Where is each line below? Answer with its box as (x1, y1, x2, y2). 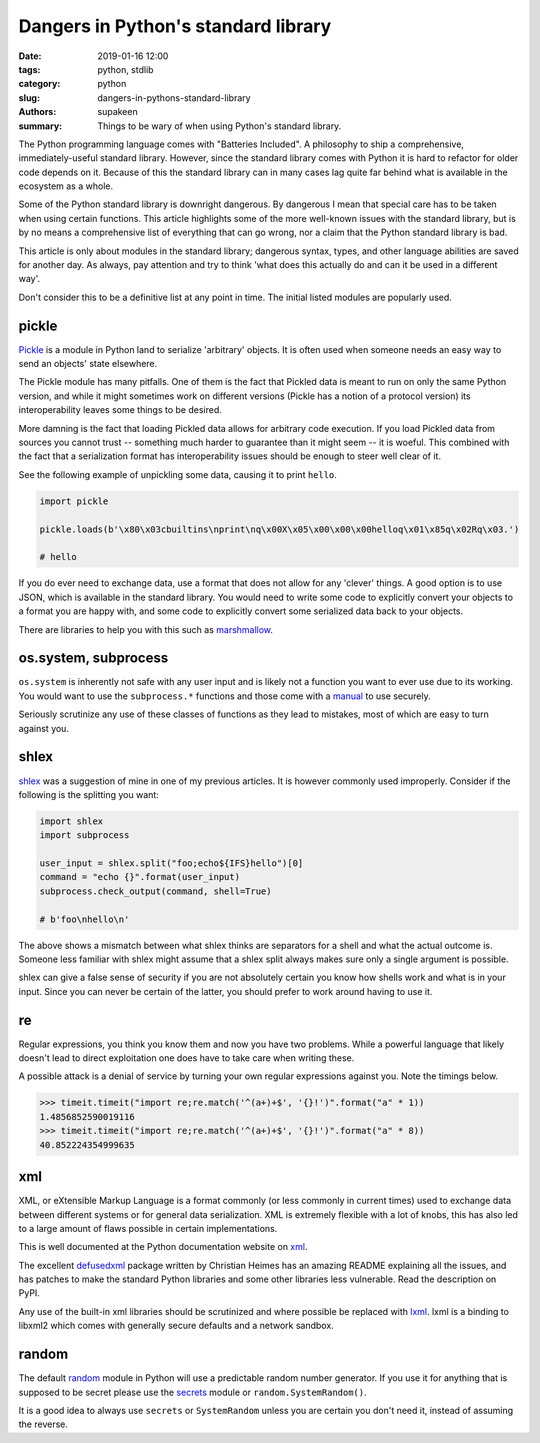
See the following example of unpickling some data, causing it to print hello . (18, 468, 337, 480)
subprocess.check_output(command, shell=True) (39, 885, 272, 897)
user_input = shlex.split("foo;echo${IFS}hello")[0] (39, 858, 304, 869)
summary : (18, 120, 63, 132)
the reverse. (18, 1418, 69, 1430)
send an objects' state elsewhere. (18, 358, 158, 370)
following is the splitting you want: (18, 788, 159, 800)
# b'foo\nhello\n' (39, 913, 130, 925)
